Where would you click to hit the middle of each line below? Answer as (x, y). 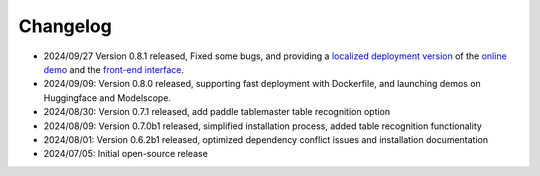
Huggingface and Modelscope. (107, 97)
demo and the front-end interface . (114, 69)
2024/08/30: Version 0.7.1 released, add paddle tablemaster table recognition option (217, 112)
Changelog (65, 26)
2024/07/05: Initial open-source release (126, 154)
